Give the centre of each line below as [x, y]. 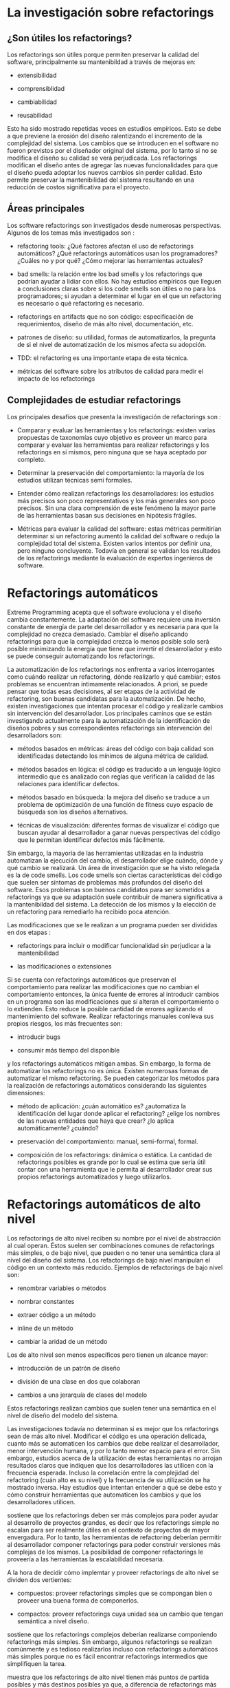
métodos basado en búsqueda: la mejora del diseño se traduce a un [113, 797]
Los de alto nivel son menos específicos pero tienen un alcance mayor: [107, 1355]
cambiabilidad [37, 102]
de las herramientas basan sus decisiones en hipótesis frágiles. [107, 515]
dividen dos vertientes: [39, 1580]
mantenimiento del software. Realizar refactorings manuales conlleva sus [111, 1016]
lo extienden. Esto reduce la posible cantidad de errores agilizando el [105, 1009]
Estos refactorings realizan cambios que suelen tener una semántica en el [112, 1408]
